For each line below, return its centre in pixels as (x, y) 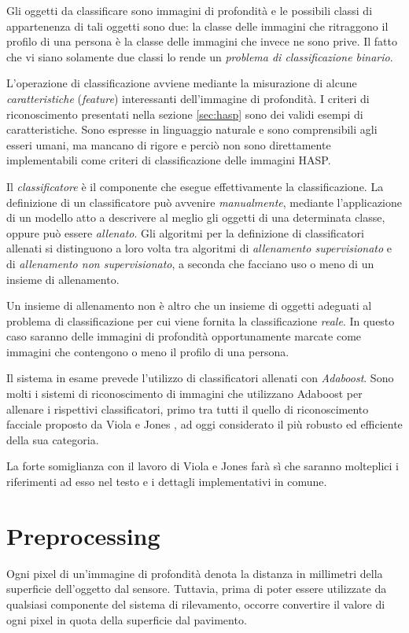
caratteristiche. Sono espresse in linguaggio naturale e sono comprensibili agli (192, 129)
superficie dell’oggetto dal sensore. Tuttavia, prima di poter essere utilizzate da (197, 589)
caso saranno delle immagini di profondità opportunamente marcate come (184, 336)
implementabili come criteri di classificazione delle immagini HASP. (169, 160)
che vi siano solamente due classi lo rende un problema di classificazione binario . (200, 56)
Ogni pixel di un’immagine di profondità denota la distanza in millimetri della (195, 573)
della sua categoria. (53, 439)
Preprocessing (83, 535)
